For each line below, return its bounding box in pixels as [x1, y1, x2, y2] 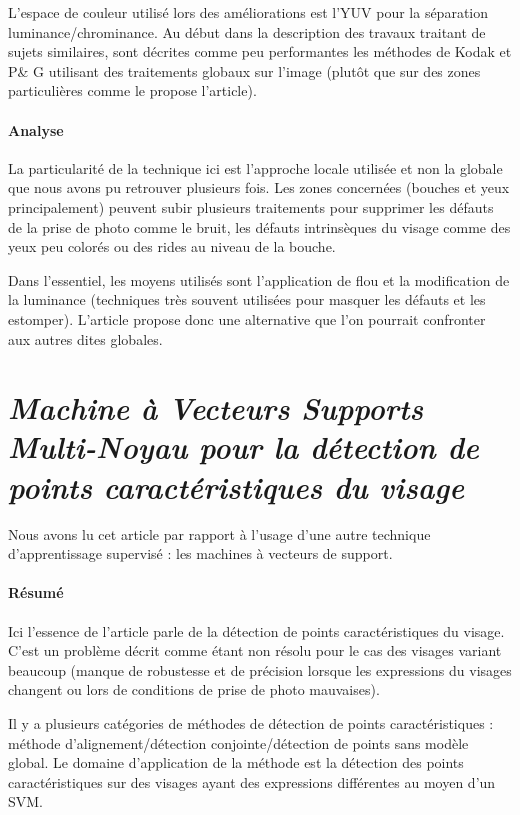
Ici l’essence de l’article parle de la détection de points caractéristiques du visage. [8, 620, 505, 641]
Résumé [8, 582, 64, 603]
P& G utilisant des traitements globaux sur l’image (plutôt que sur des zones [8, 60, 481, 81]
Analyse [8, 119, 64, 140]
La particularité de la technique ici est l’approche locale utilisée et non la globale [8, 157, 503, 178]
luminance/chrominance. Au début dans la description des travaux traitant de [8, 21, 486, 42]
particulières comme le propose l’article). [8, 80, 257, 101]
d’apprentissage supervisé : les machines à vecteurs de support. [8, 543, 393, 564]
